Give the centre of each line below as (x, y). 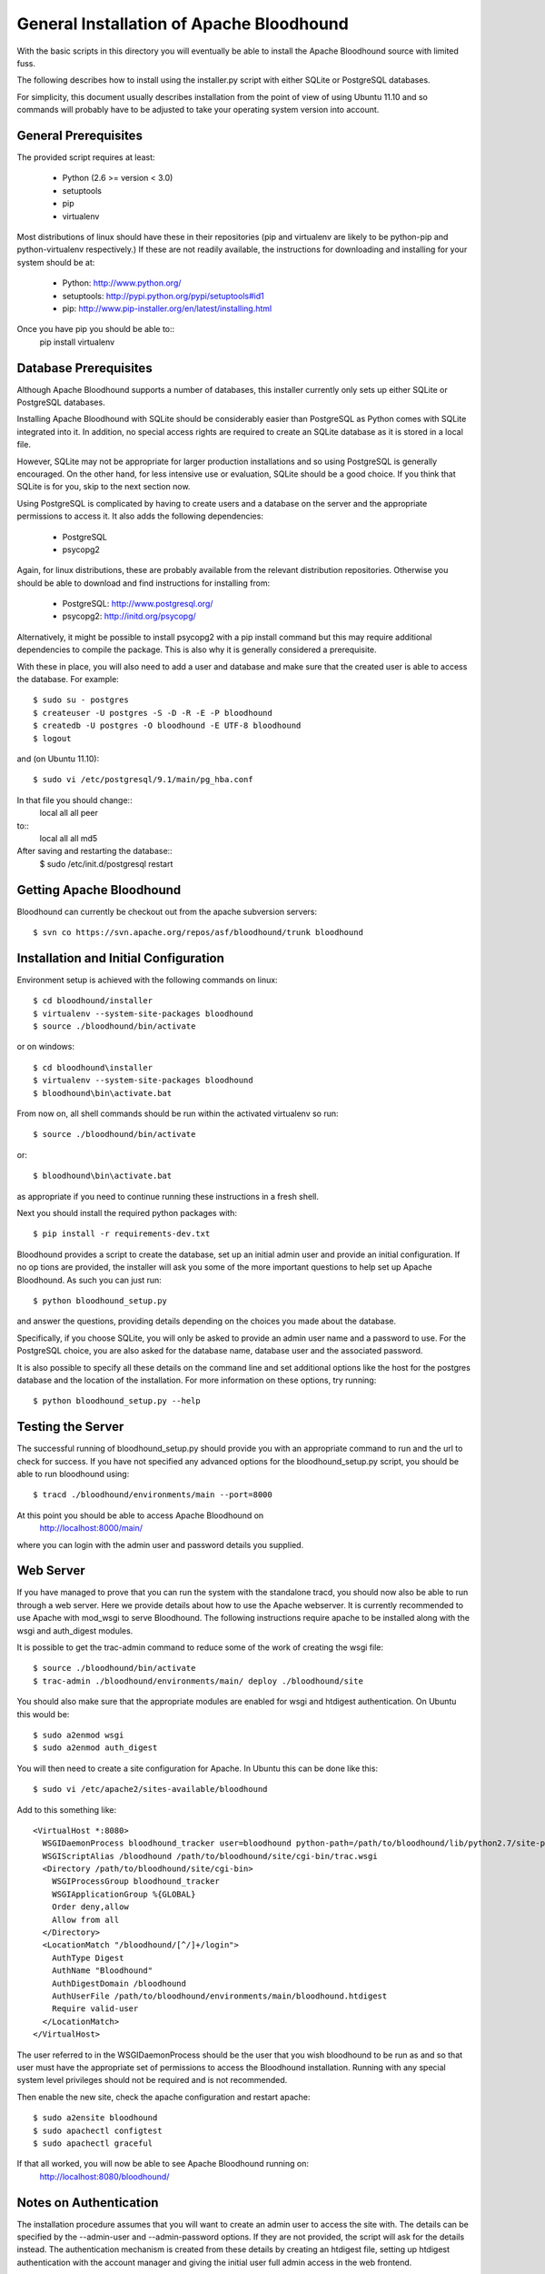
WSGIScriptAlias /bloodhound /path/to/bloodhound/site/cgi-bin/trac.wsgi (210, 1856)
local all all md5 (69, 838)
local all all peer (69, 813)
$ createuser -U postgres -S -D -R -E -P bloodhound (153, 713)
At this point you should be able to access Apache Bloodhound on (140, 1515)
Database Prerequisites (85, 368)
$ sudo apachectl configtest (98, 2130)
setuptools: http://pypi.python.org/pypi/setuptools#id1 (163, 296)
